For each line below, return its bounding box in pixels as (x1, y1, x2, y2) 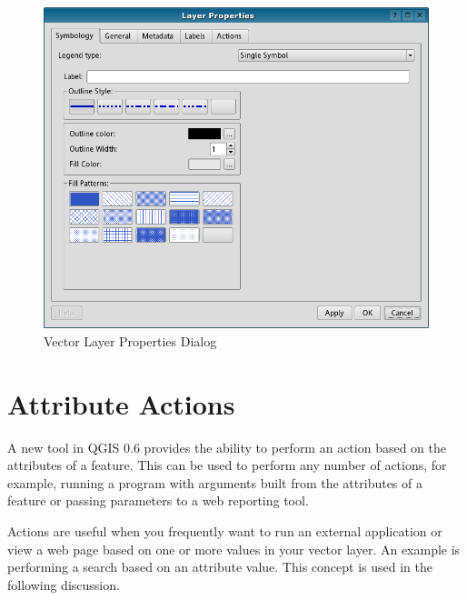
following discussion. (7, 575, 120, 594)
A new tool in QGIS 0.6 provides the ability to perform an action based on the (7, 437, 446, 456)
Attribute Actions (7, 385, 235, 422)
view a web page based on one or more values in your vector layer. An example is (7, 539, 461, 558)
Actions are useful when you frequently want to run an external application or (7, 521, 442, 540)
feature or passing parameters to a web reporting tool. (7, 491, 309, 510)
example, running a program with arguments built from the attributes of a (7, 473, 422, 492)
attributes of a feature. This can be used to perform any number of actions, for (7, 455, 447, 475)
